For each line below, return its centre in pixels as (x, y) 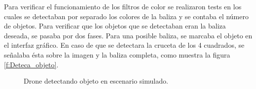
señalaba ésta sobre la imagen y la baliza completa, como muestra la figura (117, 54)
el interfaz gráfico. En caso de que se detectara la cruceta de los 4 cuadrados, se (124, 45)
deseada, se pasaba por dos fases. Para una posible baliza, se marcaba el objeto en (128, 35)
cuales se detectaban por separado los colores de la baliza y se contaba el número (126, 16)
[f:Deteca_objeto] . (31, 64)
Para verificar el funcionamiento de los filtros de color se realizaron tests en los (123, 6)
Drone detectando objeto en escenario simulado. (96, 81)
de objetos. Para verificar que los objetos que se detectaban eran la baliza (115, 26)
